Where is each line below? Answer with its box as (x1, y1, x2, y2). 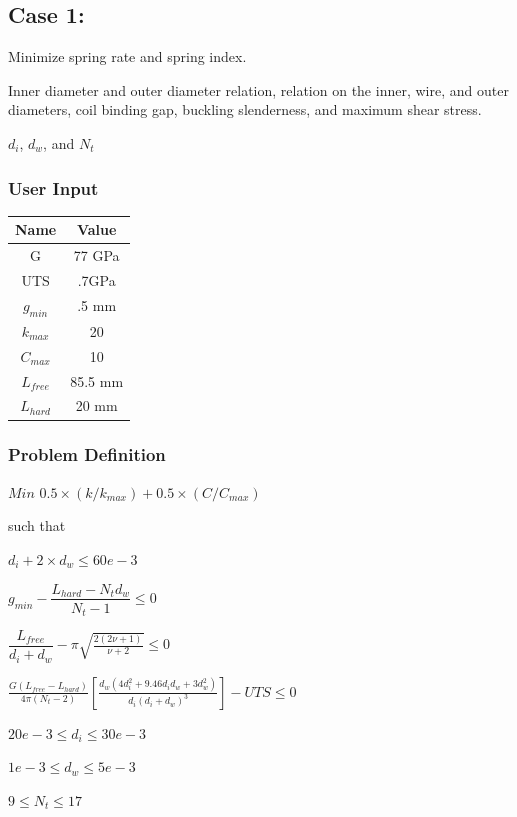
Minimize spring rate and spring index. (8, 46, 247, 67)
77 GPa (73, 245, 120, 266)
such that (8, 515, 66, 536)
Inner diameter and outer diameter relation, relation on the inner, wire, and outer (8, 79, 509, 100)
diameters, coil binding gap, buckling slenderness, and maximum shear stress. (8, 99, 482, 120)
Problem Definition (8, 442, 166, 467)
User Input (8, 175, 99, 200)
